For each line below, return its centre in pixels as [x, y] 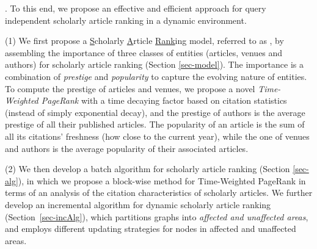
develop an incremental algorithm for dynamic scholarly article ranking [138, 204]
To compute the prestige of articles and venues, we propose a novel [130, 88]
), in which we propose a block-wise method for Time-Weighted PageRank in [162, 180]
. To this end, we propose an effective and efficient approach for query [136, 8]
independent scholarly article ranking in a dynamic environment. [126, 20]
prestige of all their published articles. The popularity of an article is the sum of [155, 124]
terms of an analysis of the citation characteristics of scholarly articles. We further [159, 193]
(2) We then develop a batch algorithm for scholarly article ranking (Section [148, 169]
